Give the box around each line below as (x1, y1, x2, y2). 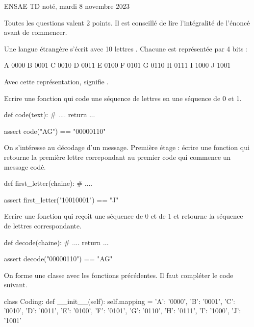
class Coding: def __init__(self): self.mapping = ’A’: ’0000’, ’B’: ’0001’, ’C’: (4, 296, 235, 306)
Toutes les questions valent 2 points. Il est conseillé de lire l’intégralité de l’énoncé (4, 17, 250, 27)
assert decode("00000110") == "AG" (4, 253, 113, 264)
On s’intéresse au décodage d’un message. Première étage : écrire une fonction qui (4, 142, 250, 152)
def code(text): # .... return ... (4, 109, 95, 120)
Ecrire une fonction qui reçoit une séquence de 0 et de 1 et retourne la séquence (4, 211, 243, 221)
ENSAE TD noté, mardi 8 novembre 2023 (4, 1, 130, 11)
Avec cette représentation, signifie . (4, 76, 109, 86)
